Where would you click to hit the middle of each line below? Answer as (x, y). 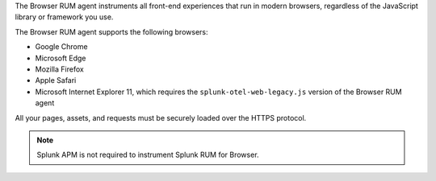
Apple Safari (56, 80)
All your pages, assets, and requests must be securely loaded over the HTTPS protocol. (161, 117)
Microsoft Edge (61, 58)
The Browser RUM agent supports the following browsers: (111, 31)
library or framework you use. (64, 17)
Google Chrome (61, 47)
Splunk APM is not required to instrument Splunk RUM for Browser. (148, 155)
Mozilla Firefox (59, 69)
